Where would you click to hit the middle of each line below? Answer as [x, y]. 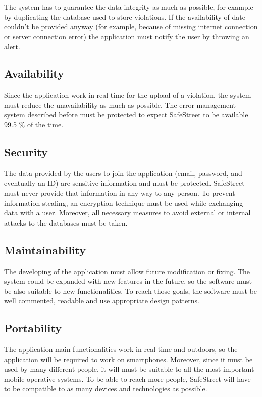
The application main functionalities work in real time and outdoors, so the [121, 349]
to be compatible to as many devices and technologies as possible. [106, 389]
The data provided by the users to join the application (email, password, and [123, 173]
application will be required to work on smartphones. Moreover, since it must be [128, 359]
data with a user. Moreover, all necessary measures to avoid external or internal [127, 213]
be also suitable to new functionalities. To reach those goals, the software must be [131, 291]
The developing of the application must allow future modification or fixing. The [127, 271]
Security [26, 151]
